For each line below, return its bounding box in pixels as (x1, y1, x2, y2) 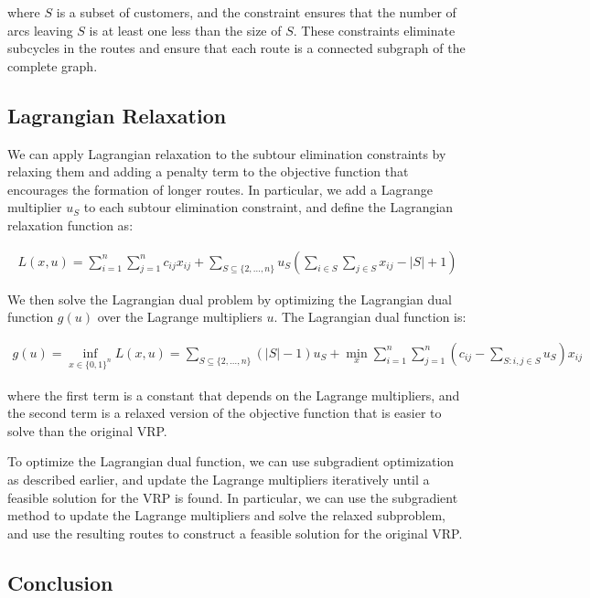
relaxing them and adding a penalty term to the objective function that (7, 162, 409, 181)
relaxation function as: (7, 215, 134, 234)
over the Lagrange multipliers (97, 307, 263, 326)
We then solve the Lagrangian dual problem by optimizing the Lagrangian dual (7, 289, 452, 308)
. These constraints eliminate (293, 20, 456, 39)
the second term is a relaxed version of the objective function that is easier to (7, 403, 442, 422)
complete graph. (7, 56, 98, 75)
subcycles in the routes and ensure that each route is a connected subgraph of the (7, 38, 466, 58)
